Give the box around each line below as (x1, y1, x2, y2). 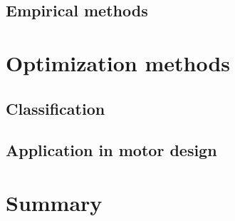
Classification (6, 97, 105, 119)
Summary (6, 187, 103, 217)
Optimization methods (6, 48, 231, 77)
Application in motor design (6, 139, 217, 161)
